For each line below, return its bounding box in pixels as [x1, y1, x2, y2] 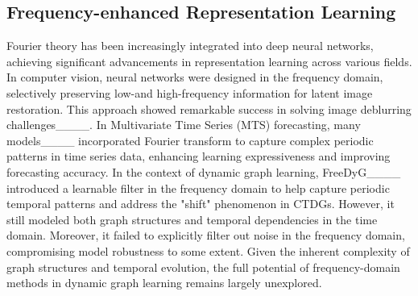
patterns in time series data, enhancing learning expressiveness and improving [6, 148, 391, 165]
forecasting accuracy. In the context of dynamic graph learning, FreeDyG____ [6, 163, 401, 180]
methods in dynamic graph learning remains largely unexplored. [6, 274, 322, 291]
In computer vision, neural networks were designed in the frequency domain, [6, 69, 383, 85]
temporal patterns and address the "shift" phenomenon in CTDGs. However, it [6, 195, 395, 212]
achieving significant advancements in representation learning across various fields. [6, 52, 412, 69]
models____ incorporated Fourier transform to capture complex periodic [6, 131, 374, 148]
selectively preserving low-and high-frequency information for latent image [6, 84, 373, 101]
